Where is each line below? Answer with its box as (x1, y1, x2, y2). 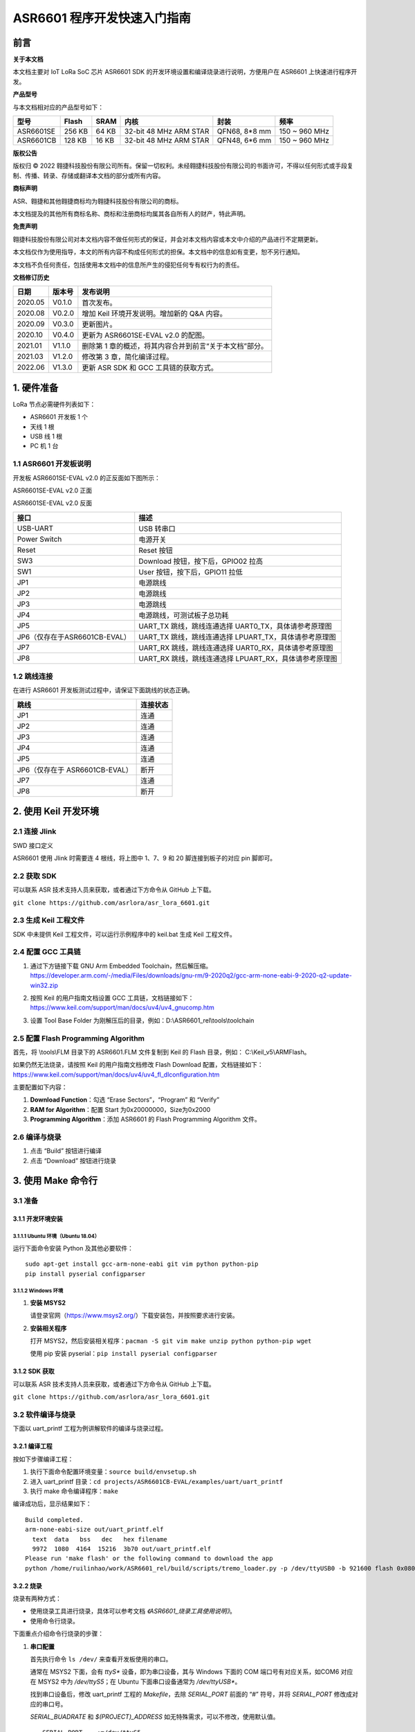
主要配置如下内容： (12, 1083, 68, 1091)
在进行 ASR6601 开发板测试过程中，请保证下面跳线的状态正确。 (12, 686, 194, 694)
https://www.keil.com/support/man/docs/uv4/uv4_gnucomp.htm (30, 1003, 214, 1011)
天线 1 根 (30, 423, 55, 431)
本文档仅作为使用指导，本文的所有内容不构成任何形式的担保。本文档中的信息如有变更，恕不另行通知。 (12, 248, 304, 256)
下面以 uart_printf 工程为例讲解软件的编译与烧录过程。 (12, 1424, 167, 1433)
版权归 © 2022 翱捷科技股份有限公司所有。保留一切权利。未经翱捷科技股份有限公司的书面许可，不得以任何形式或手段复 (12, 161, 354, 170)
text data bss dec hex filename (32, 1535, 167, 1543)
